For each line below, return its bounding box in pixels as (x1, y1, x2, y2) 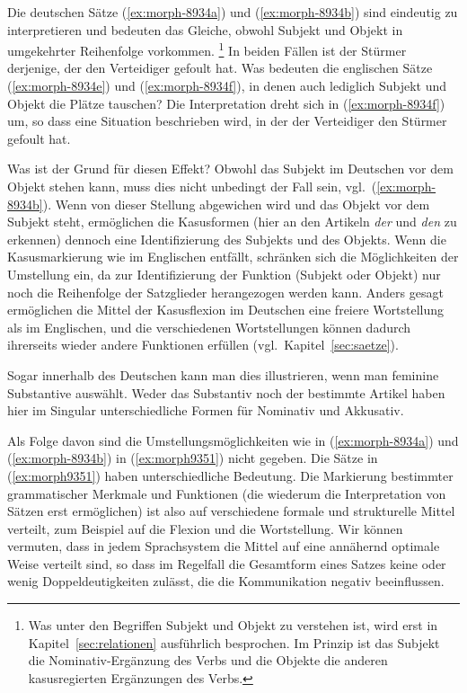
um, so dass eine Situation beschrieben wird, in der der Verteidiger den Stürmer (7, 111, 447, 130)
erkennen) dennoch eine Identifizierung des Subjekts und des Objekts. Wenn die (7, 229, 446, 248)
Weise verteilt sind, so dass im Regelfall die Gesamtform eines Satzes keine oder (7, 554, 446, 573)
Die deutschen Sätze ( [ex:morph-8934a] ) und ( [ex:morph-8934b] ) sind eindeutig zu (7, 3, 458, 21)
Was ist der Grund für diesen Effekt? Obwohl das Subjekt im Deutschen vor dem (7, 159, 454, 178)
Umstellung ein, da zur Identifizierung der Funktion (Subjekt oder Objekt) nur (7, 264, 441, 283)
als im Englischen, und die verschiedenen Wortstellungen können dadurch (7, 317, 411, 336)
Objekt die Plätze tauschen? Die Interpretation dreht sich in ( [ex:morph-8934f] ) (7, 93, 445, 112)
